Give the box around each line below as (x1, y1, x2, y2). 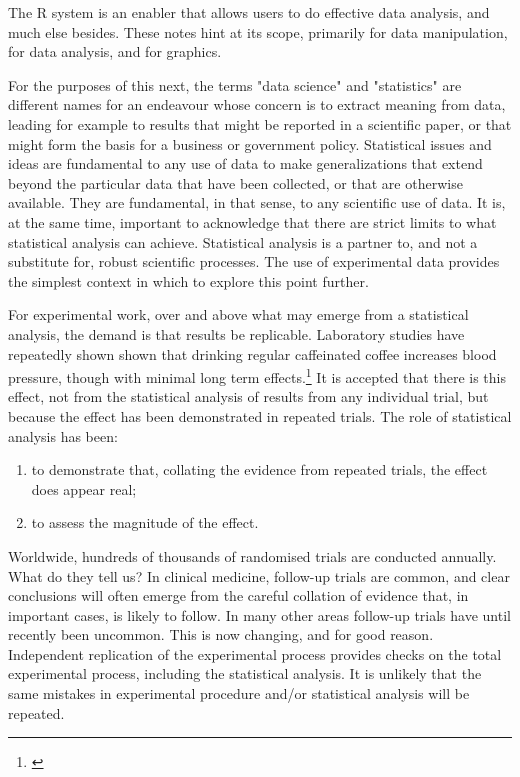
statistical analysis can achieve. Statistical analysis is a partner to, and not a (8, 231, 478, 252)
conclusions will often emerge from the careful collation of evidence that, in (8, 585, 469, 606)
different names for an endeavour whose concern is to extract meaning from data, (8, 94, 506, 115)
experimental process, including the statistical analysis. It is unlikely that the (8, 663, 482, 684)
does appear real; (31, 478, 137, 499)
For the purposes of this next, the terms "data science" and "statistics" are (8, 74, 462, 95)
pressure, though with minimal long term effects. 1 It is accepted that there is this (8, 364, 506, 387)
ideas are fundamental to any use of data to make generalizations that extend (8, 153, 483, 174)
